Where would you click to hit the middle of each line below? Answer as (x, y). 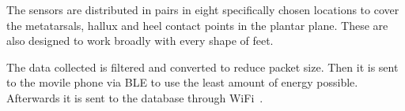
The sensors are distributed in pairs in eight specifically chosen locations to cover (203, 9)
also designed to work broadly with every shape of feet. (140, 41)
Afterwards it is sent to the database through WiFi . (135, 97)
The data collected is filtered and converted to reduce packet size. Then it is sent (202, 67)
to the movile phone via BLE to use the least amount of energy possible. (182, 82)
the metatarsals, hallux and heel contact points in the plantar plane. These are (197, 25)
